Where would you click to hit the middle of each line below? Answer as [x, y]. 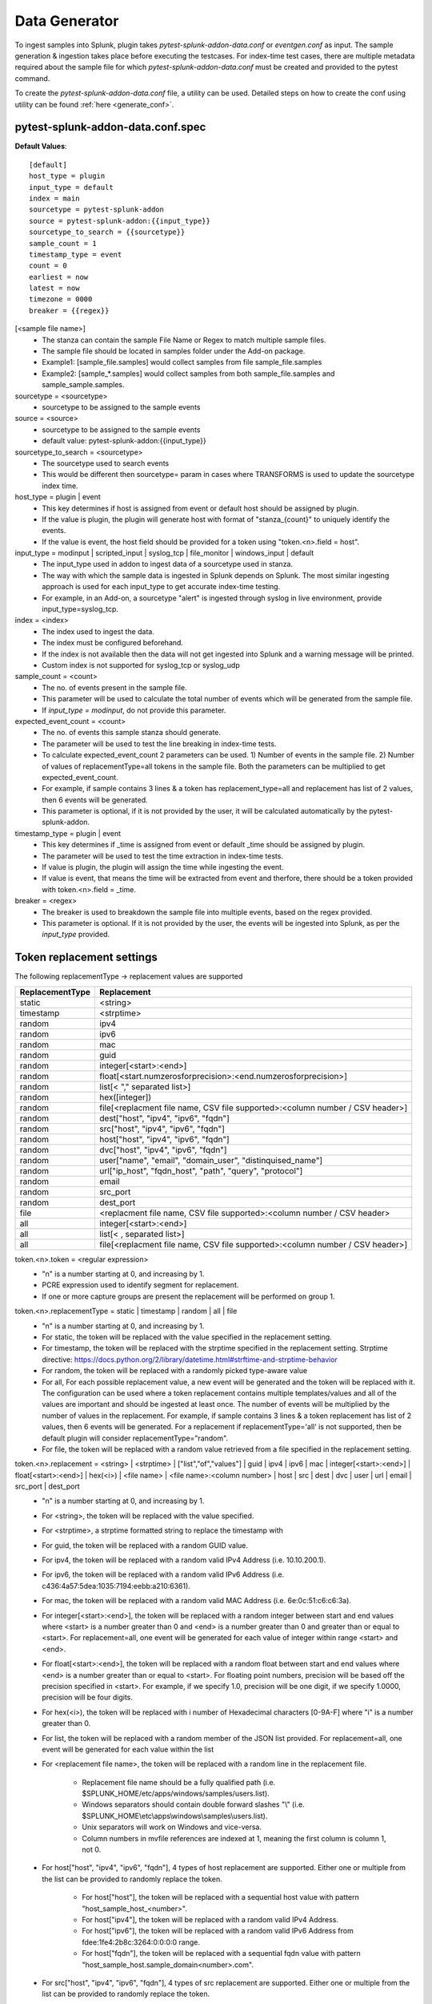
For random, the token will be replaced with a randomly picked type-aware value [175, 1371]
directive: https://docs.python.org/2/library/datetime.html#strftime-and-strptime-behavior [190, 1360]
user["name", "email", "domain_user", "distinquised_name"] [211, 1160]
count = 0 [48, 266]
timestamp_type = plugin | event [68, 833]
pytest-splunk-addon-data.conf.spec [110, 127]
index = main [54, 198]
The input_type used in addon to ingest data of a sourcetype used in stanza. [168, 564]
